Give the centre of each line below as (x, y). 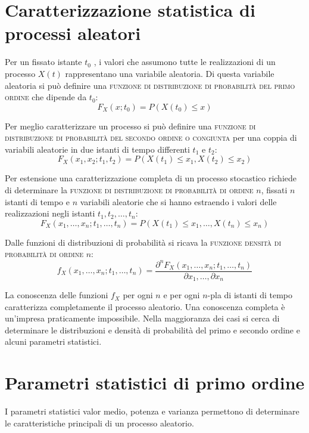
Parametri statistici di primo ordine (155, 383)
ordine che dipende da (46, 97)
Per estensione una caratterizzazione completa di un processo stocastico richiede (151, 178)
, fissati (274, 190)
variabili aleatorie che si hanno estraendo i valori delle (178, 201)
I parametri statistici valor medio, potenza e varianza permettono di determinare (152, 411)
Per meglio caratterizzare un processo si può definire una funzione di (130, 126)
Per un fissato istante (43, 62)
